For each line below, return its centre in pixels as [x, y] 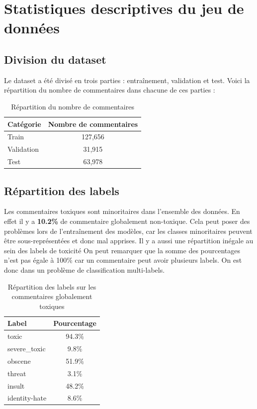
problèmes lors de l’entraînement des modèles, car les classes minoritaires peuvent [128, 231]
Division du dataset [55, 59]
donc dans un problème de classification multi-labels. [85, 269]
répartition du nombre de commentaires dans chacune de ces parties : [110, 90]
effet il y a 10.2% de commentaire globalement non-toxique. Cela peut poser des [127, 221]
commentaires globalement [52, 296]
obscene [19, 360]
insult [16, 385]
